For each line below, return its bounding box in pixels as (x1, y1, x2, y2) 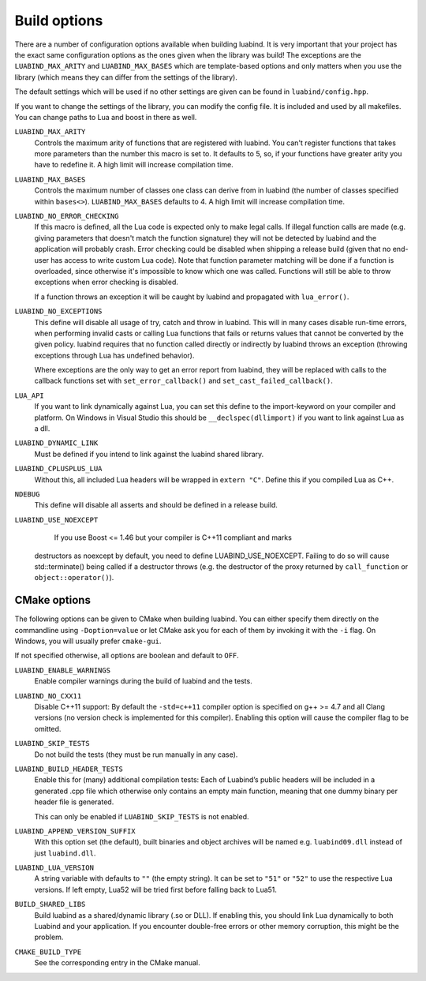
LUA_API (14, 391, 45, 400)
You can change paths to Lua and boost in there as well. (14, 112, 197, 122)
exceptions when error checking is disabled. (34, 277, 179, 287)
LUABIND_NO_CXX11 (14, 691, 82, 700)
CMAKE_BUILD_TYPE (14, 947, 82, 957)
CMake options (14, 593, 91, 607)
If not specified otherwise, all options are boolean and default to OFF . (14, 651, 240, 661)
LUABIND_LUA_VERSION (14, 863, 95, 872)
